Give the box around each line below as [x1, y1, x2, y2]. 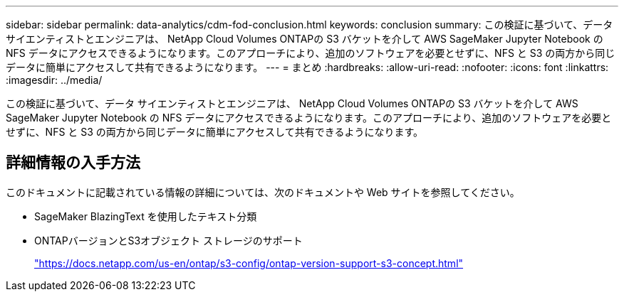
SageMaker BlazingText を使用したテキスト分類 [34, 210, 257, 222]
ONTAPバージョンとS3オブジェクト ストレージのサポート [34, 234, 303, 247]
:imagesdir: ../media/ [6, 74, 103, 86]
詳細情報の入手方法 [6, 153, 140, 172]
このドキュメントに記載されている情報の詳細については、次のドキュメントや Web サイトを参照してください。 [6, 185, 520, 198]
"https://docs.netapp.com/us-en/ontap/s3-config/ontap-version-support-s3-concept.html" [34, 256, 464, 269]
